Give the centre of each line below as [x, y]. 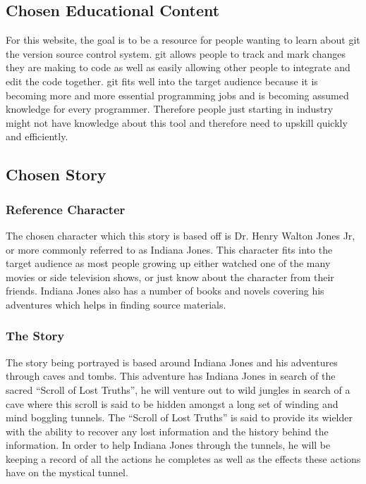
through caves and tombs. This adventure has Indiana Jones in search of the [171, 376]
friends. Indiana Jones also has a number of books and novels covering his [165, 291]
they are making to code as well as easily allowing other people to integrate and [178, 67]
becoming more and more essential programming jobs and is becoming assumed [177, 95]
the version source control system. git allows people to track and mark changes [176, 53]
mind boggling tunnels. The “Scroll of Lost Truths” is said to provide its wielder [179, 417]
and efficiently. [37, 136]
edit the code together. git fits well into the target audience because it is [162, 81]
